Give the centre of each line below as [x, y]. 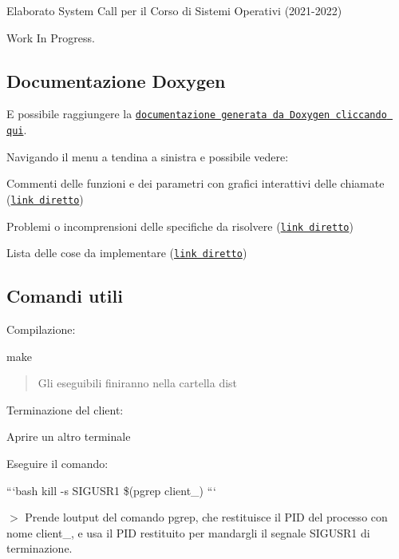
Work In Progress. [51, 37]
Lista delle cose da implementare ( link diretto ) [127, 253]
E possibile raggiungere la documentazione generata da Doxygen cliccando [197, 114]
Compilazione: [41, 329]
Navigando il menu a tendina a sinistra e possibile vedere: [148, 156]
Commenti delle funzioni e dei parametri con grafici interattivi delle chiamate [196, 183]
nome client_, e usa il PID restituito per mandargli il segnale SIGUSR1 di [188, 532]
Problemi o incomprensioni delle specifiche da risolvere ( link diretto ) [180, 226]
